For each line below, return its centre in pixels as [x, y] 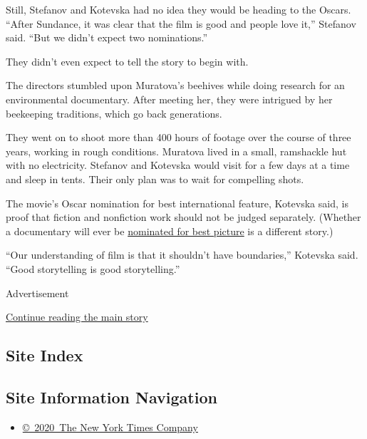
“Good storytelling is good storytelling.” [93, 268]
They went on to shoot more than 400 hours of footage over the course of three [179, 137]
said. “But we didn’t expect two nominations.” [107, 37]
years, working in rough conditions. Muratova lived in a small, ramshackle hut [176, 151]
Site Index [45, 355]
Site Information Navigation [112, 397]
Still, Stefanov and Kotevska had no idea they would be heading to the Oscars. [179, 9]
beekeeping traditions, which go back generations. [114, 113]
